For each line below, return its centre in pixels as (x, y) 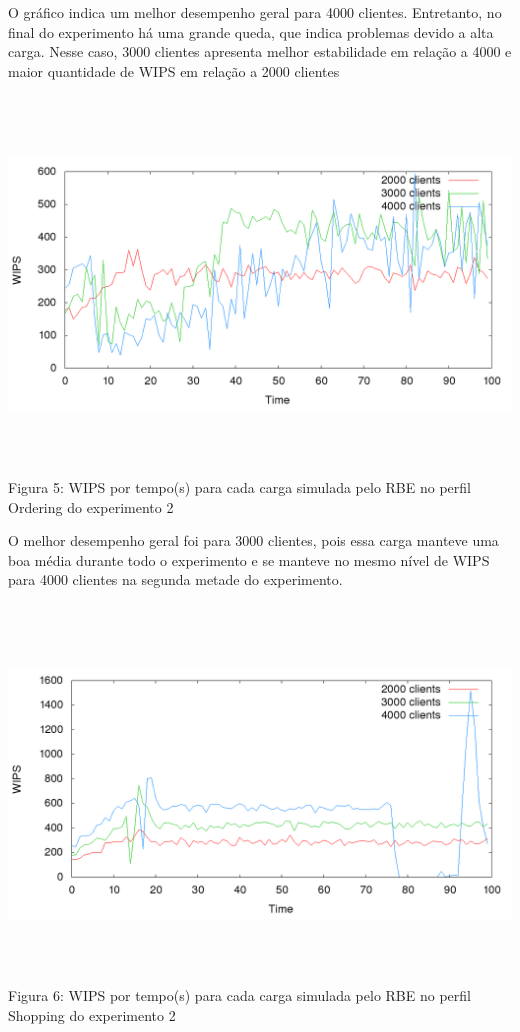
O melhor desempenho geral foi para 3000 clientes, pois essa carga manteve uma (253, 540)
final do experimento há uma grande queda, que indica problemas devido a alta (251, 31)
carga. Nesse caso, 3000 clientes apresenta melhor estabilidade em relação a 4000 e (260, 51)
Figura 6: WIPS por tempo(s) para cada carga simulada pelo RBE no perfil (239, 995)
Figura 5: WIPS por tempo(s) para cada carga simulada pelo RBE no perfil (239, 486)
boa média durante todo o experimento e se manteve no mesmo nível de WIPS (249, 559)
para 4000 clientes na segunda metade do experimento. (175, 579)
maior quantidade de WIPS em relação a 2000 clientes (174, 70)
